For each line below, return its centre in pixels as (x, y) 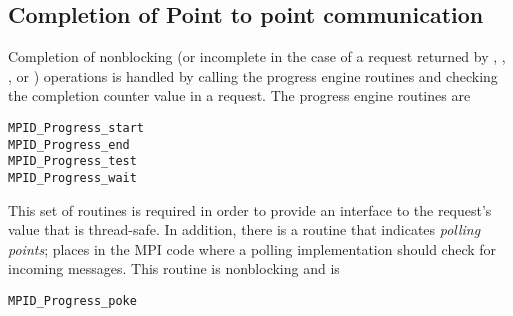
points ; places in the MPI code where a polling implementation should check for (252, 248)
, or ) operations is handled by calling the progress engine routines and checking (253, 75)
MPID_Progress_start (76, 127)
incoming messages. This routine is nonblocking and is (174, 268)
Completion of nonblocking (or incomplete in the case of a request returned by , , (257, 56)
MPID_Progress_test (72, 161)
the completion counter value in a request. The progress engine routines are (239, 95)
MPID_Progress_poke (72, 300)
